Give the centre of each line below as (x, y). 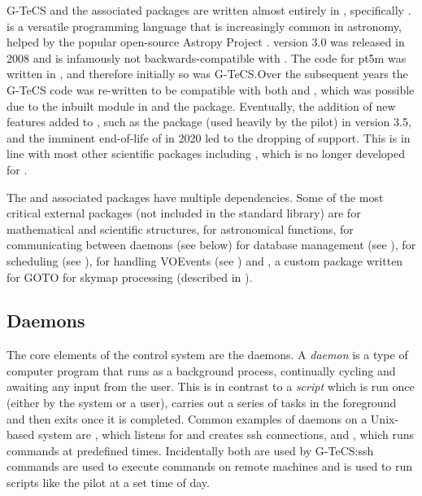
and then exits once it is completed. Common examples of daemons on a (187, 418)
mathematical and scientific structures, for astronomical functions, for (180, 228)
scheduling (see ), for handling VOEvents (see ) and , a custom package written (205, 260)
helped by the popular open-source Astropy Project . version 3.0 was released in (206, 42)
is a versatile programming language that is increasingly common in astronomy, (204, 26)
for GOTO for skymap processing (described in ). (130, 277)
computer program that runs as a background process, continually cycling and (201, 370)
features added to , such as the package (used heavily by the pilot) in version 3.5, (209, 122)
